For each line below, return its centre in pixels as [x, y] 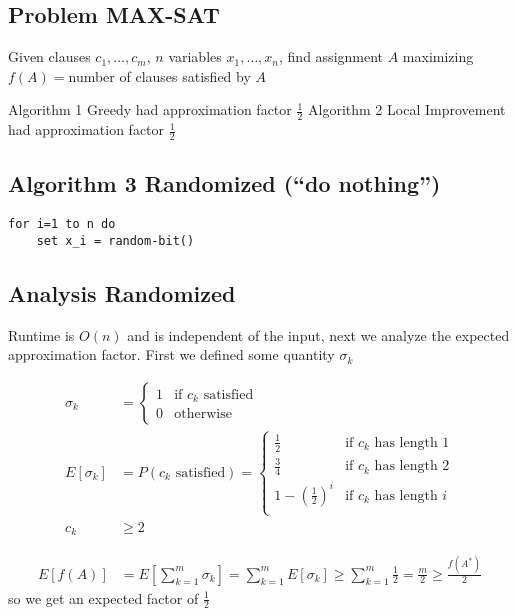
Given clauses [49, 56]
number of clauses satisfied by [159, 75]
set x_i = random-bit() [115, 240]
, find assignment [331, 56]
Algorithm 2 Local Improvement [407, 109]
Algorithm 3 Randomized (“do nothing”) [224, 183]
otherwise [203, 414]
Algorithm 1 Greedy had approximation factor [150, 109]
